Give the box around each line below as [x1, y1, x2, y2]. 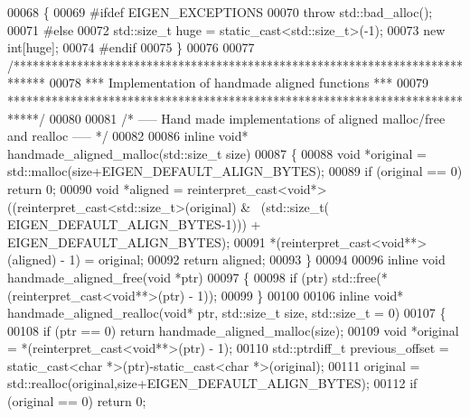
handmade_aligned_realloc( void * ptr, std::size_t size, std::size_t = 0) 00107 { [7, 303, 446, 322]
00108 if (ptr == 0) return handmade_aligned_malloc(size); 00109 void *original [7, 320, 459, 339]
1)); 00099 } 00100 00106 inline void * [197, 285, 404, 304]
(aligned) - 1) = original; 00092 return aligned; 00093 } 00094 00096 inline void [7, 250, 446, 269]
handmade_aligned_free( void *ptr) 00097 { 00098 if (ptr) [7, 267, 328, 286]
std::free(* [332, 267, 388, 286]
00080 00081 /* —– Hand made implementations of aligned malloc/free [49, 108, 446, 127]
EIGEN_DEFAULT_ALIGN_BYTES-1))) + [7, 215, 261, 234]
